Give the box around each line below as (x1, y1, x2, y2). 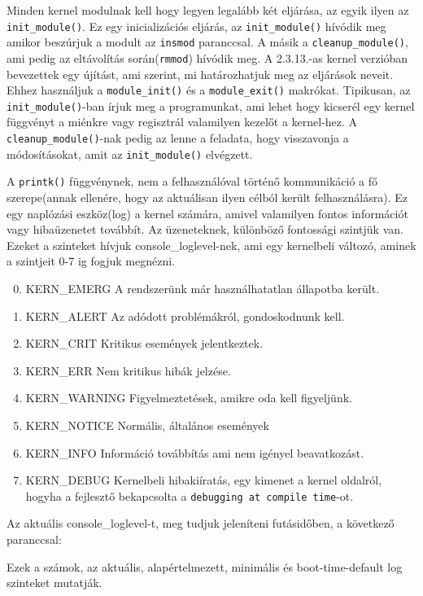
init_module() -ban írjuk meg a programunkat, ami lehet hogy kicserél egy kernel (7, 97, 415, 114)
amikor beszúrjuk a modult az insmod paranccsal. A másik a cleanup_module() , (7, 33, 408, 50)
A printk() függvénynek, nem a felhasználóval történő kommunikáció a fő (7, 173, 378, 190)
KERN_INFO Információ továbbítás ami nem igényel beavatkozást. (25, 444, 364, 461)
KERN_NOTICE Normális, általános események (25, 416, 269, 433)
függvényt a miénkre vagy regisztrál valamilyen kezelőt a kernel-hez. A (7, 113, 358, 130)
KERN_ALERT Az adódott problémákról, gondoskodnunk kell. (25, 307, 345, 324)
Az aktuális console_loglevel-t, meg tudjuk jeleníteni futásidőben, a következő (7, 515, 395, 532)
